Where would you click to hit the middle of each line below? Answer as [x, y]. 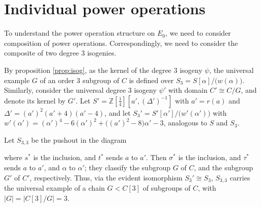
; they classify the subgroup [127, 167]
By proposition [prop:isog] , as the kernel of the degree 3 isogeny [103, 70]
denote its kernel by [35, 100]
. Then [156, 157]
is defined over [151, 80]
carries [240, 177]
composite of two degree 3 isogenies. [60, 53]
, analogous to [185, 123]
